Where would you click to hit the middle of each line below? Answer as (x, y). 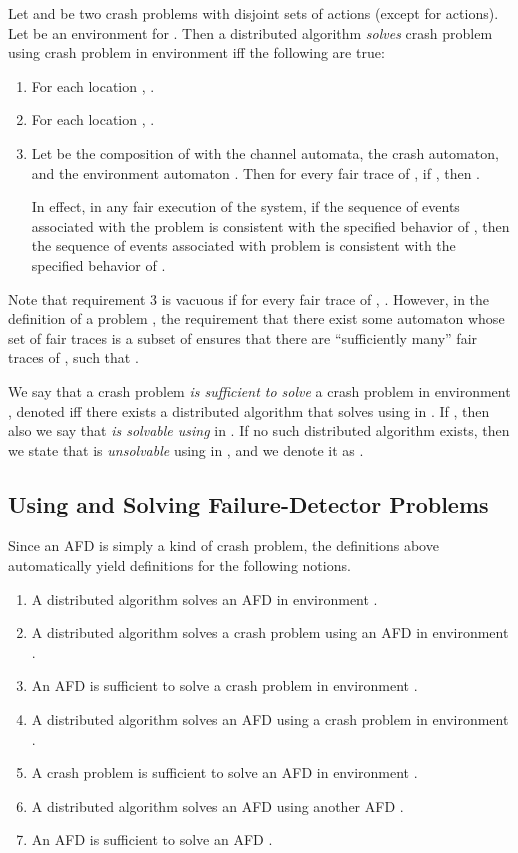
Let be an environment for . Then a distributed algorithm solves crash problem (250, 32)
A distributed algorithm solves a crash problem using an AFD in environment (270, 632)
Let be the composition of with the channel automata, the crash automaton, (265, 152)
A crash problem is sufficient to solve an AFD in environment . (224, 772)
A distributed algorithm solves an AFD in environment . (204, 598)
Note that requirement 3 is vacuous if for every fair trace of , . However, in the (249, 298)
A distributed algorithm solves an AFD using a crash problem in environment (270, 719)
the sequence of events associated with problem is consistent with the (243, 245)
